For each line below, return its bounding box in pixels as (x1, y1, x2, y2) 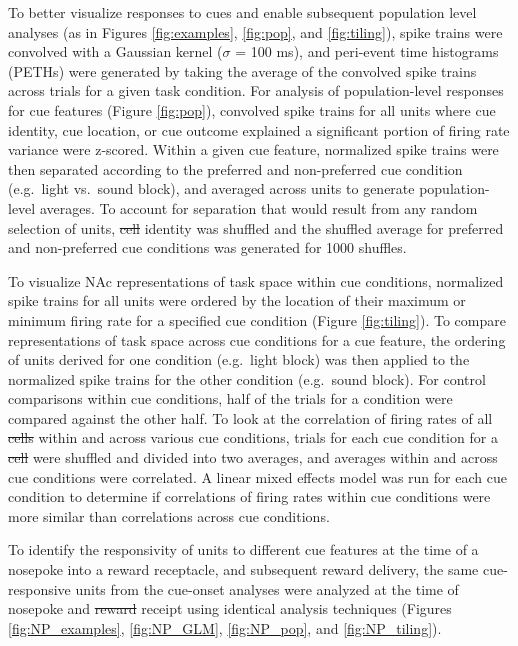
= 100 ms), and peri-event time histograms (235, 41, 499, 62)
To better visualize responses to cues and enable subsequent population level (8, 2, 477, 22)
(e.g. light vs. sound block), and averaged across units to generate (8, 178, 415, 199)
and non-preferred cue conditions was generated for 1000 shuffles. (8, 237, 407, 258)
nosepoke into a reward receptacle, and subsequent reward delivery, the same (8, 559, 479, 580)
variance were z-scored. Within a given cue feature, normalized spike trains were (8, 139, 499, 160)
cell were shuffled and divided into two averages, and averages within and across (8, 447, 498, 468)
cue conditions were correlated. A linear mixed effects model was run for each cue (8, 466, 507, 487)
